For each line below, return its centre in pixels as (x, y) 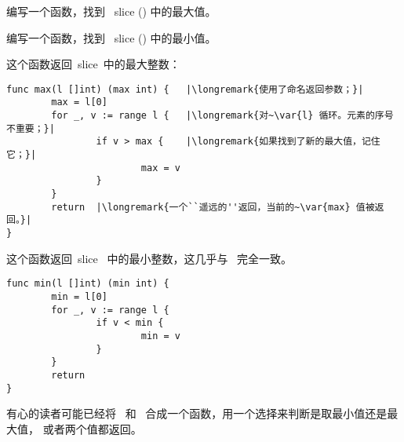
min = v (160, 336)
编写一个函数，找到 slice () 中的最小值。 (111, 37)
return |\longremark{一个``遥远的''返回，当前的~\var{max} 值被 (213, 207)
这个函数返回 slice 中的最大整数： (93, 64)
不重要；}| (31, 128)
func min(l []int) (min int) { (88, 284)
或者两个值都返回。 (92, 428)
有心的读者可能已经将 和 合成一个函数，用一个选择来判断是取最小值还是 (197, 413)
